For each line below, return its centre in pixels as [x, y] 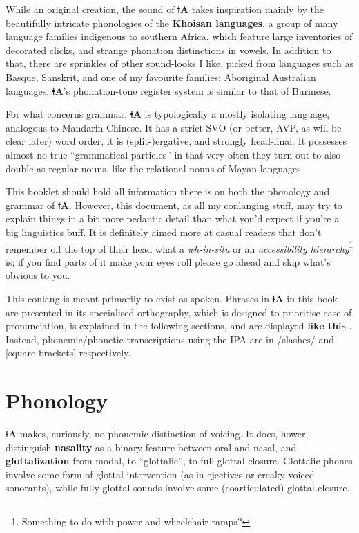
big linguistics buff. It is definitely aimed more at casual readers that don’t [164, 232]
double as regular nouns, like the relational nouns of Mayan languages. [155, 168]
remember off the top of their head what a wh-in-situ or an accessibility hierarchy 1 [179, 247]
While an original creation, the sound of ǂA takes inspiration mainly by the [165, 9]
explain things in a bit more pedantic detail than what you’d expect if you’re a [173, 218]
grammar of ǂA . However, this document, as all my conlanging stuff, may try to [174, 205]
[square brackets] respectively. [68, 353]
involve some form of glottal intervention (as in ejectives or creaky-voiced [160, 474]
